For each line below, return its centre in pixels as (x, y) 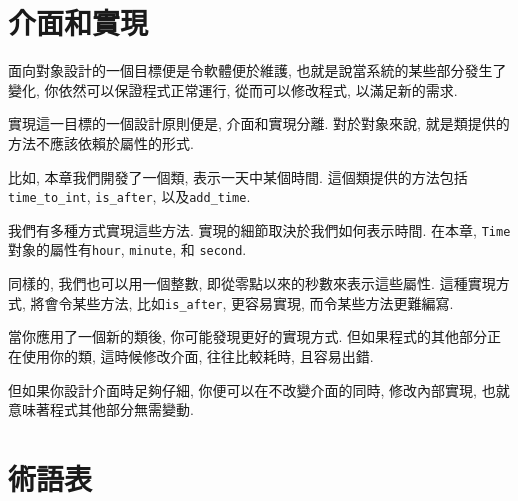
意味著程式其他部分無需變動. (101, 409)
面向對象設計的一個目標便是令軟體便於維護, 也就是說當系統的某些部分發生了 (257, 70)
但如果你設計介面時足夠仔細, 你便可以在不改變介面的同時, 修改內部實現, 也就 (259, 389)
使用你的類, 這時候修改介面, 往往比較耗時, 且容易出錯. (197, 355)
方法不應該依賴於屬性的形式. (101, 142)
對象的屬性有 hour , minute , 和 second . (127, 249)
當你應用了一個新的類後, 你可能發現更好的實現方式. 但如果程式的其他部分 (248, 336)
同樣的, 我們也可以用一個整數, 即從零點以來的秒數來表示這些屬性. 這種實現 (252, 283)
